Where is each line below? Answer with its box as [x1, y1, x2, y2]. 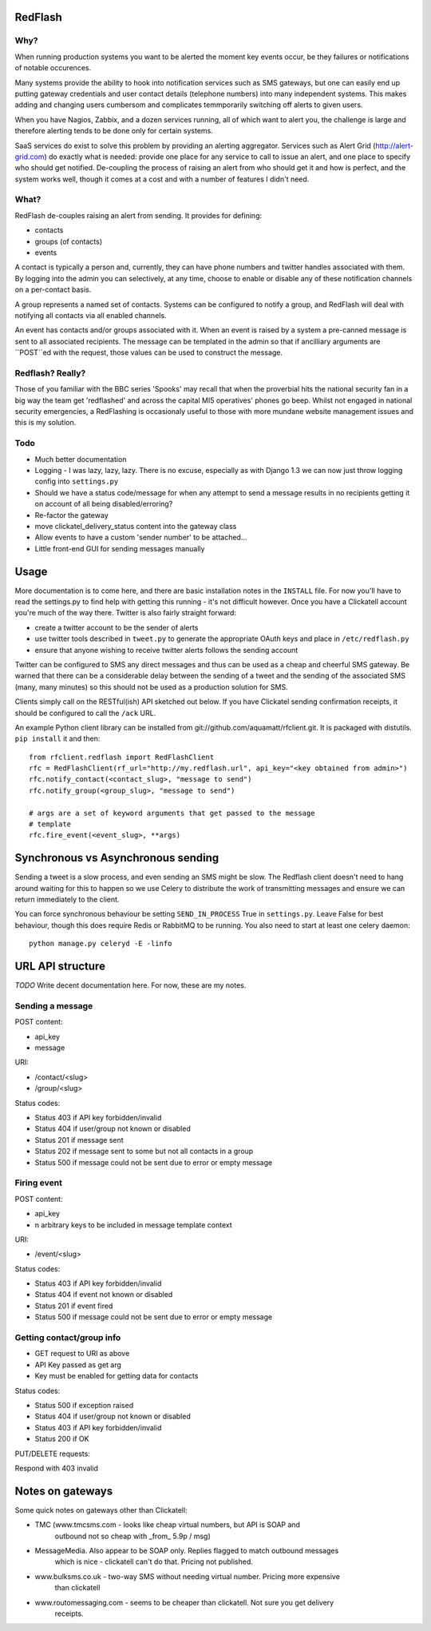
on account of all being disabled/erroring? [34, 499, 173, 509]
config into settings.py [34, 476, 119, 487]
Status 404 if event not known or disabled [34, 1290, 173, 1299]
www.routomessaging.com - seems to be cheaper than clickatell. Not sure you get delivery [34, 1597, 334, 1607]
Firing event [14, 1177, 63, 1188]
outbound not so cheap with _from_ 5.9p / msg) [54, 1531, 211, 1541]
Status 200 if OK [34, 1434, 89, 1444]
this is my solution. [14, 418, 77, 428]
